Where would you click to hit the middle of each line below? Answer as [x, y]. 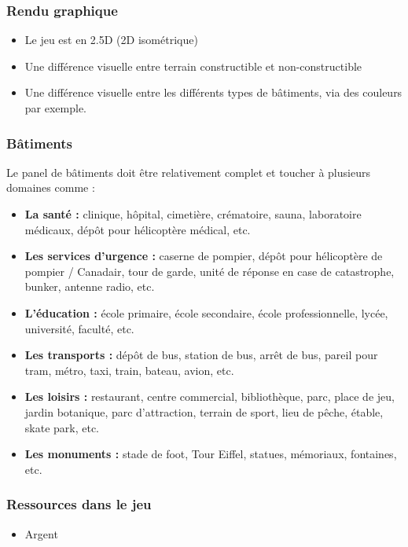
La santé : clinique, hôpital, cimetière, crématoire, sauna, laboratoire [193, 214]
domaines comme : [51, 187]
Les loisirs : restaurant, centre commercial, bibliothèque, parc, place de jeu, [210, 396]
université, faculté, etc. [79, 328]
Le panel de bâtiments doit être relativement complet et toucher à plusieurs [188, 172]
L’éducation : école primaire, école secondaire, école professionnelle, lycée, [206, 312]
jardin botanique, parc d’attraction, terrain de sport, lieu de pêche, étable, [204, 411]
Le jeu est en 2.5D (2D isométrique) [111, 40]
